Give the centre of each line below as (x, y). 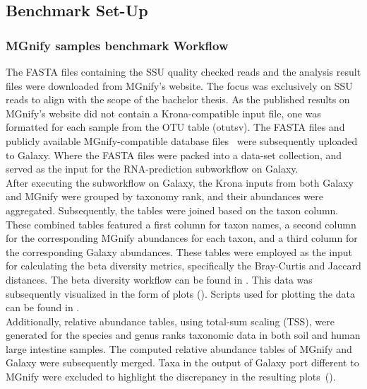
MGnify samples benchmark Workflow (117, 45)
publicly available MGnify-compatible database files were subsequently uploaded (182, 140)
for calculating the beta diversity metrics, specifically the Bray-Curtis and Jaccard (183, 266)
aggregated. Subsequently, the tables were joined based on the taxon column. (172, 210)
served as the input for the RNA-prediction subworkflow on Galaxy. (152, 169)
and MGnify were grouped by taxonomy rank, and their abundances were (164, 196)
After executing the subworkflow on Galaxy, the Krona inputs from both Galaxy (180, 182)
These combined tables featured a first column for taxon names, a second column (181, 224)
